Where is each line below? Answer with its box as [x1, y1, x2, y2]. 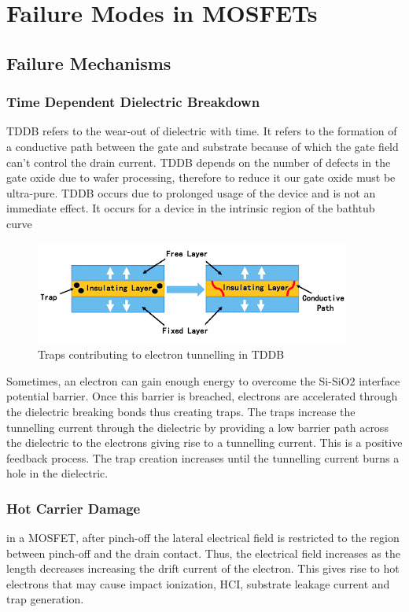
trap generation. [6, 591, 84, 607]
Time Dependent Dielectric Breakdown [6, 92, 260, 112]
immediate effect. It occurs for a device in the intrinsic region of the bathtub [6, 200, 375, 216]
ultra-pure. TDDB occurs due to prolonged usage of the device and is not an [6, 184, 376, 201]
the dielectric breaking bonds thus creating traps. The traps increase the [6, 403, 356, 419]
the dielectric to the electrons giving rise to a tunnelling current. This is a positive [6, 434, 403, 451]
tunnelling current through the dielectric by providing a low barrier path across [6, 418, 389, 435]
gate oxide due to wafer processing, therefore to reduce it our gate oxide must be [6, 169, 396, 186]
